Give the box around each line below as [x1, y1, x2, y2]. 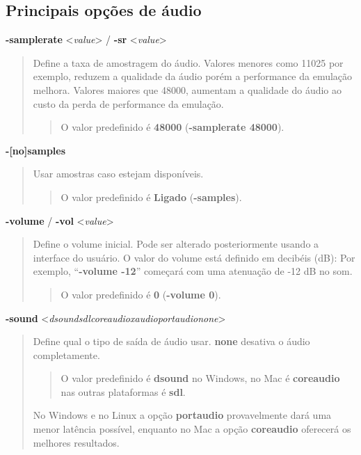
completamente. [33, 347, 100, 362]
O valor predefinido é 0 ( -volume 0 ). [61, 287, 221, 301]
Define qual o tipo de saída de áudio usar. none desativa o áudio [33, 334, 310, 349]
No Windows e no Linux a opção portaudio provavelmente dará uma [33, 408, 332, 422]
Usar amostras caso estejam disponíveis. [33, 166, 204, 181]
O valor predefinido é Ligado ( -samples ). [61, 189, 242, 204]
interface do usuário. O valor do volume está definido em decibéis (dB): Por [33, 250, 355, 264]
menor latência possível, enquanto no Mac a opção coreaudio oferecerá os [33, 422, 351, 436]
